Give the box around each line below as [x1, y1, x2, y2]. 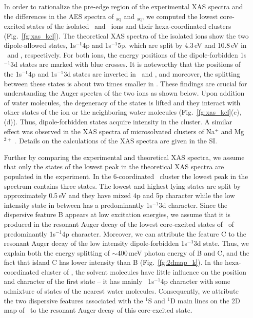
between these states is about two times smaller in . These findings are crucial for [4, 78, 247, 88]
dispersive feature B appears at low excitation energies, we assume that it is [4, 209, 231, 219]
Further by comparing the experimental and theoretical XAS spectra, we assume [4, 152, 245, 162]
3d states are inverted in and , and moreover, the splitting [63, 69, 240, 79]
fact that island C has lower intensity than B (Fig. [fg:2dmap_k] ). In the [4, 257, 223, 267]
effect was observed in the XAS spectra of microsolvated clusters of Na [4, 126, 215, 136]
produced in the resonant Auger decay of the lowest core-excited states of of [4, 219, 234, 229]
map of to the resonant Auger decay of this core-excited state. [4, 305, 193, 315]
